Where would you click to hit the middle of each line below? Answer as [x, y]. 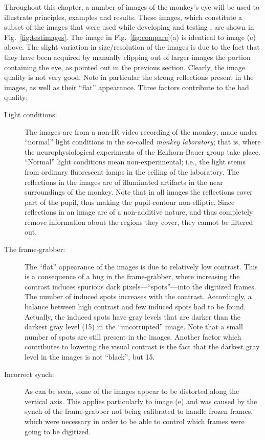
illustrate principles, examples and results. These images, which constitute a [123, 17]
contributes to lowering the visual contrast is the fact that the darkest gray [142, 347]
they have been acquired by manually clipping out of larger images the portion [127, 57]
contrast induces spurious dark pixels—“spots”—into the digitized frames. [140, 286]
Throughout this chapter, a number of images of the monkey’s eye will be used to [132, 7]
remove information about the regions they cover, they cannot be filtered [139, 222]
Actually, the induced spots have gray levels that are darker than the [132, 316]
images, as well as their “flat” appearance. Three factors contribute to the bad [127, 87]
